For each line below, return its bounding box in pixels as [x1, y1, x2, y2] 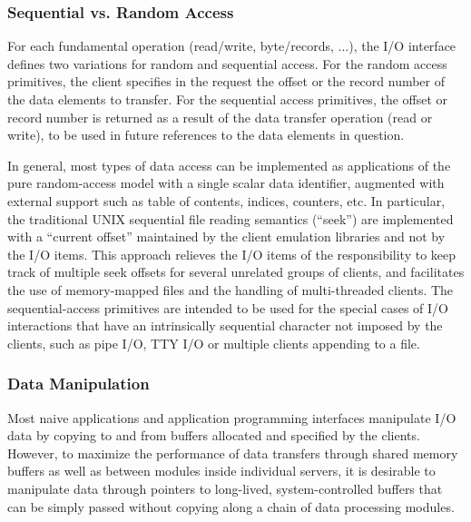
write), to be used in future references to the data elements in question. [7, 125, 405, 144]
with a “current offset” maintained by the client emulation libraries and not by [7, 227, 446, 246]
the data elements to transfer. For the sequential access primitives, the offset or [7, 90, 448, 108]
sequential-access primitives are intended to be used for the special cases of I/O [7, 298, 448, 317]
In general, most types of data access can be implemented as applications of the [7, 155, 451, 174]
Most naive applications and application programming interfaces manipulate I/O [7, 408, 456, 427]
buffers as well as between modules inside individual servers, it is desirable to [7, 461, 436, 480]
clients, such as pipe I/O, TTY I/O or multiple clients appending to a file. [7, 333, 420, 352]
